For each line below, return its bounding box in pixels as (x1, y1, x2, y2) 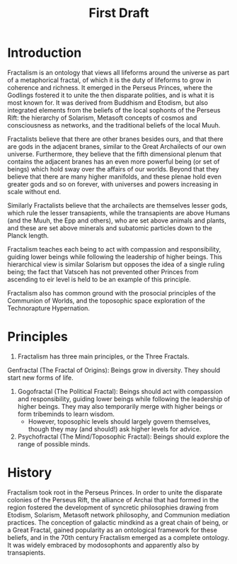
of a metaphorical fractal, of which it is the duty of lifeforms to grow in (7, 76, 212, 84)
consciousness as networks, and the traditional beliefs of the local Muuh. (7, 120, 221, 129)
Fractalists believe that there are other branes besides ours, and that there (7, 135, 224, 143)
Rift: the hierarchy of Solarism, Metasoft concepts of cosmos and (7, 113, 197, 122)
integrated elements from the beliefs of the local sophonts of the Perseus (7, 106, 221, 114)
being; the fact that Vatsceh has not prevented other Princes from (7, 267, 199, 276)
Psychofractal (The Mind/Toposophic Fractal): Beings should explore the (17, 432, 230, 441)
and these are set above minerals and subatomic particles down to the (7, 223, 212, 232)
